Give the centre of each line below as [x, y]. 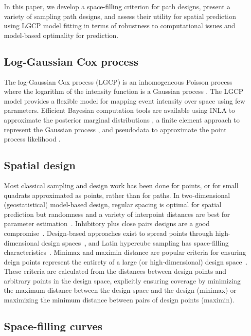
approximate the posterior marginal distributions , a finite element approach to [122, 119]
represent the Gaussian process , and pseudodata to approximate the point [115, 129]
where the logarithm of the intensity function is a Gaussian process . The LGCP [124, 91]
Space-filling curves [53, 326]
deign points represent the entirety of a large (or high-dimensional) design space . [126, 261]
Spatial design [40, 165]
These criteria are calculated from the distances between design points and [115, 271]
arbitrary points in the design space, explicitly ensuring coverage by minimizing [122, 280]
